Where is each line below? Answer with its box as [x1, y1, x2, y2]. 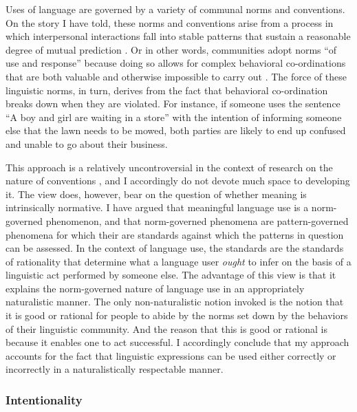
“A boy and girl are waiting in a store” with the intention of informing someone [6, 109, 342, 124]
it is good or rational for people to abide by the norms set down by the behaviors [6, 308, 348, 323]
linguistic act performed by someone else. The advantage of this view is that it [6, 268, 336, 282]
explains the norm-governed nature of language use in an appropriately [6, 281, 305, 295]
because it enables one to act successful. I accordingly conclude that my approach [6, 335, 349, 349]
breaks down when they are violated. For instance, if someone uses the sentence [6, 96, 340, 111]
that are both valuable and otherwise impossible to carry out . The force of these [6, 69, 347, 83]
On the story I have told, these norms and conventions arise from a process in [6, 15, 334, 30]
